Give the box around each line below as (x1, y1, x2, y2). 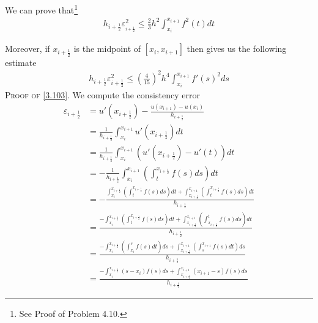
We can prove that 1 (5, 2, 78, 16)
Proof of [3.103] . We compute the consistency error (5, 89, 200, 101)
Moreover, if (5, 42, 50, 55)
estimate (5, 56, 37, 68)
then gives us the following (187, 42, 287, 55)
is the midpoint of (73, 42, 141, 55)
